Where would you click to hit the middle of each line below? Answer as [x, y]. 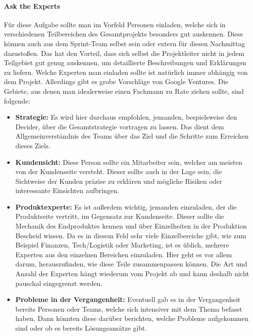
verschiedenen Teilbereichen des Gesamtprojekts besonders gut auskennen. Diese [124, 34]
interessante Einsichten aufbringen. [67, 190]
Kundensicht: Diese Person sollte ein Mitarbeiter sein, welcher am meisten [129, 162]
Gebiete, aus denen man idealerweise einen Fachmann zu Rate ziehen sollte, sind [124, 91]
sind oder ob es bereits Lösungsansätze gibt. [81, 328]
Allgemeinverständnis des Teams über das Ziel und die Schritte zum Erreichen [132, 136]
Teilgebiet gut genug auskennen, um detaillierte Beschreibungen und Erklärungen [125, 62]
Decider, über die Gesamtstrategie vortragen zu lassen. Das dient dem [120, 126]
